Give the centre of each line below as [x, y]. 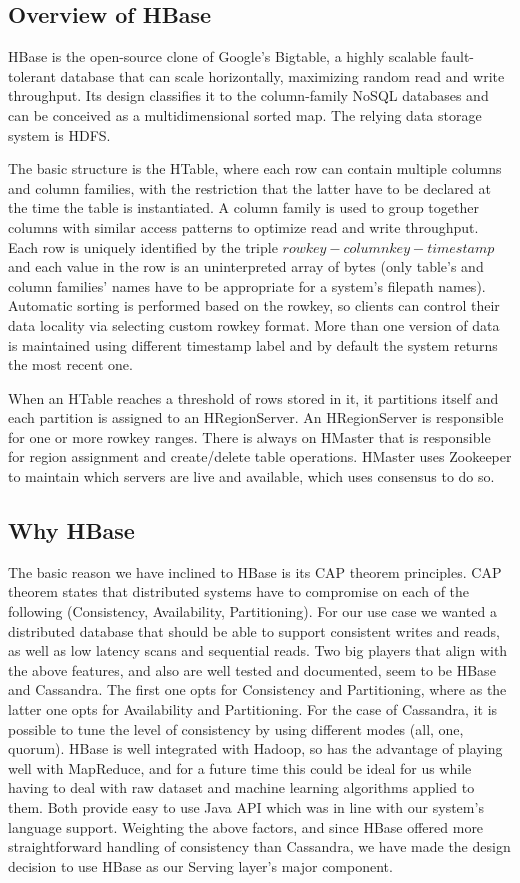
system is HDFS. [59, 134]
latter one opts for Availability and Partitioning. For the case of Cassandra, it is [253, 709]
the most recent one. [70, 364]
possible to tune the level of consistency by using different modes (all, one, [236, 728]
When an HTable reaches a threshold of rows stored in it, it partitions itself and [253, 397]
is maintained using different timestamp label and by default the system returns [253, 344]
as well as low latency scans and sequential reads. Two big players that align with [258, 650]
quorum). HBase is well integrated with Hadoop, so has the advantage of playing [255, 748]
